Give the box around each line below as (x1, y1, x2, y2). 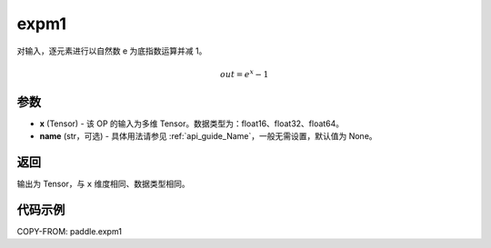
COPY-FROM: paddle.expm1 (16, 226, 123, 237)
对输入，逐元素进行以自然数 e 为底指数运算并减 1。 (16, 45, 207, 56)
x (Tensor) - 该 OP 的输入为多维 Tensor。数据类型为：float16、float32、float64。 (39, 118, 345, 129)
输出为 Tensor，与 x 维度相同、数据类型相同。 (16, 178, 190, 190)
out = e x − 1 (219, 68, 269, 79)
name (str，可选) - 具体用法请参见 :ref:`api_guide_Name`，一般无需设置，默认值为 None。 (39, 131, 377, 142)
